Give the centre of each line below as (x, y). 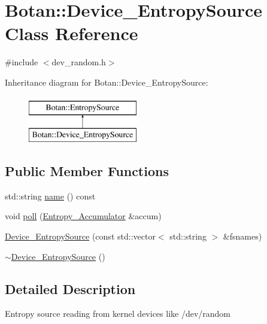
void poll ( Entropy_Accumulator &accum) (83, 216)
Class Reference (72, 33)
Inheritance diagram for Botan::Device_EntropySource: (107, 82)
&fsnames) (242, 236)
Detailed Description (70, 288)
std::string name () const (50, 196)
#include (22, 62)
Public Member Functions (87, 171)
